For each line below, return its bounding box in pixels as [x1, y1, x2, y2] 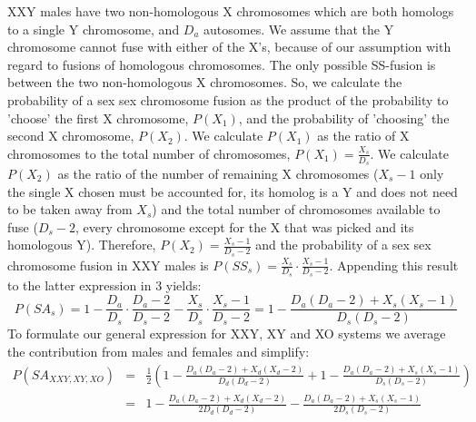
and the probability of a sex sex [255, 235, 431, 254]
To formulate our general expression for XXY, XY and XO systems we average [7, 324, 446, 343]
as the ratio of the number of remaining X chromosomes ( [57, 163, 379, 182]
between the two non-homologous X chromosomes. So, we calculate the [7, 73, 402, 92]
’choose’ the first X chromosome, [7, 108, 189, 127]
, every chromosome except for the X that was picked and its [75, 217, 414, 236]
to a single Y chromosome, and [7, 19, 180, 38]
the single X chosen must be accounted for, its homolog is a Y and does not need [7, 182, 458, 201]
